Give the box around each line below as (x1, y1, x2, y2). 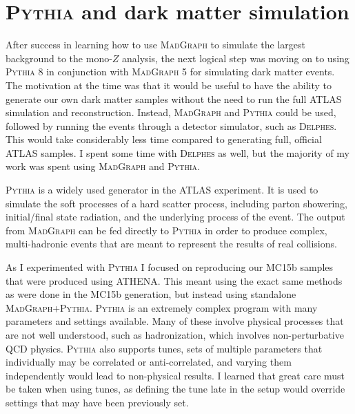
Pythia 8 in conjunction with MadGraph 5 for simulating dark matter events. (6, 64, 335, 79)
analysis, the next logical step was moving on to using (122, 50, 349, 65)
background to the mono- (6, 50, 112, 65)
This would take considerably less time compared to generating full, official (6, 132, 322, 147)
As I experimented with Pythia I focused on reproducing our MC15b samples (6, 260, 334, 274)
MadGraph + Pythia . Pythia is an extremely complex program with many (6, 300, 318, 314)
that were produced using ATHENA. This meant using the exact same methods (6, 273, 343, 288)
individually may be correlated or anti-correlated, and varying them (6, 355, 292, 369)
